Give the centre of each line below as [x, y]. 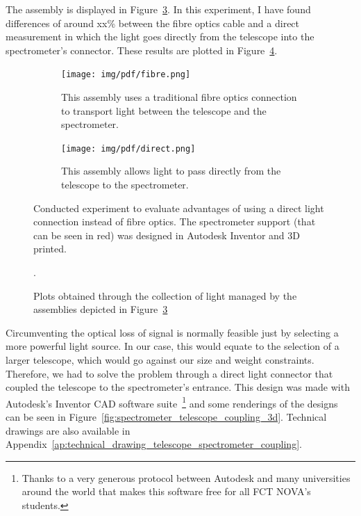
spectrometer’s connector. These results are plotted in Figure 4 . [142, 50]
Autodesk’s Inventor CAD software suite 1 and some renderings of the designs [172, 402]
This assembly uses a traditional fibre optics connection [179, 97]
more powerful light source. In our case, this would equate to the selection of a [173, 346]
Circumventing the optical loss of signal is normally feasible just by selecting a [172, 332]
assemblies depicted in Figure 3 [101, 309]
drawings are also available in [68, 430]
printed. [50, 249]
